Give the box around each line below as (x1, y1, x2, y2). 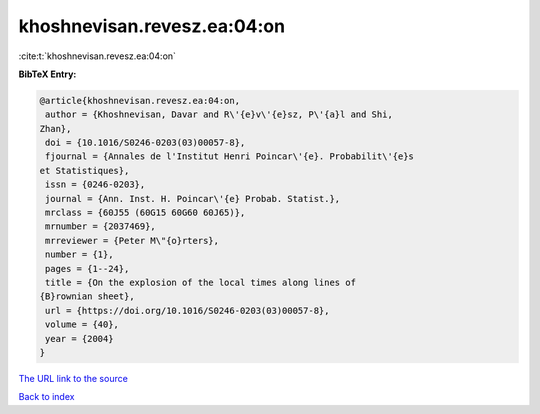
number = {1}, (45, 249, 114, 260)
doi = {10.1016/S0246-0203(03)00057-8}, (45, 137, 246, 149)
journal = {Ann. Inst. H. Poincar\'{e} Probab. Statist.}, (45, 193, 341, 204)
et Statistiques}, (39, 165, 130, 176)
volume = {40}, (45, 319, 120, 330)
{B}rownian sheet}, (39, 291, 135, 302)
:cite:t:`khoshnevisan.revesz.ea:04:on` (18, 50, 177, 62)
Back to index (18, 391, 75, 403)
